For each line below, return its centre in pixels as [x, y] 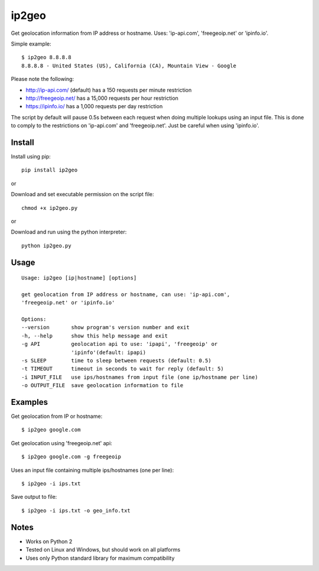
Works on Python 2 [49, 541]
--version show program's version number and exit [106, 327]
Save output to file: [34, 497]
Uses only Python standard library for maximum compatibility [100, 558]
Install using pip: [31, 156]
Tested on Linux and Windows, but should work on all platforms [103, 550]
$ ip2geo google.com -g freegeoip [71, 457]
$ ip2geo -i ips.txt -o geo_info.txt [76, 510]
